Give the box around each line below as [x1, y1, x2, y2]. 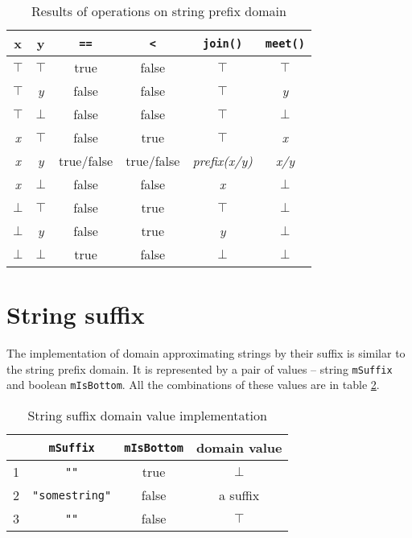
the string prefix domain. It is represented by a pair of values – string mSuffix [6, 360, 393, 377]
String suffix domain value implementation [27, 406, 267, 425]
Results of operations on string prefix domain [31, 2, 286, 20]
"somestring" [32, 488, 112, 502]
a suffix [219, 486, 260, 505]
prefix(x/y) [192, 151, 253, 170]
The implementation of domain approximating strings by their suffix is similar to [6, 345, 406, 362]
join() [203, 36, 243, 50]
